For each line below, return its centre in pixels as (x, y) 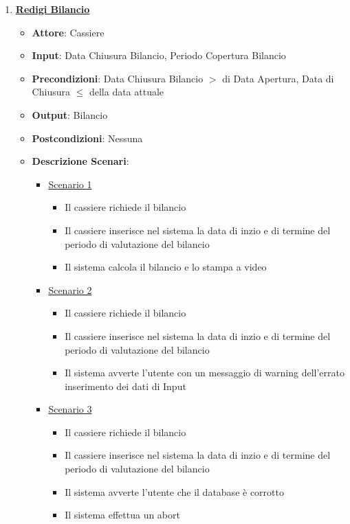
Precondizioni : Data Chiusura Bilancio (118, 78)
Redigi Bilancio (53, 9)
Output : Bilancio (70, 114)
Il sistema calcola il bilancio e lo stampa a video (166, 267)
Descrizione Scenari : (80, 161)
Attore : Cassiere (68, 32)
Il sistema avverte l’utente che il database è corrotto (174, 491)
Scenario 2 (70, 289)
